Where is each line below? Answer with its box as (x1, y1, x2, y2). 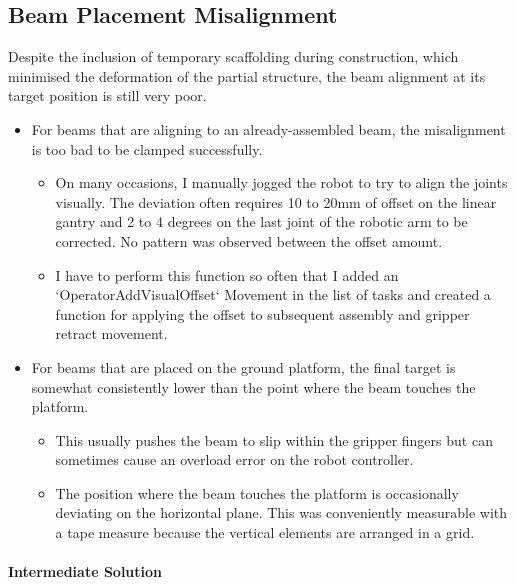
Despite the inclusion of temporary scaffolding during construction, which (8, 46, 459, 67)
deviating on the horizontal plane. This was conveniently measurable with (55, 502, 508, 523)
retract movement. (55, 323, 168, 344)
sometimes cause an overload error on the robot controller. (55, 449, 414, 470)
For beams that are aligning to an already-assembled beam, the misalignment (31, 118, 506, 139)
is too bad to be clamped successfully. (31, 138, 263, 159)
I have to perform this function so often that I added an (55, 264, 399, 285)
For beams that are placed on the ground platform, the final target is (31, 356, 456, 377)
